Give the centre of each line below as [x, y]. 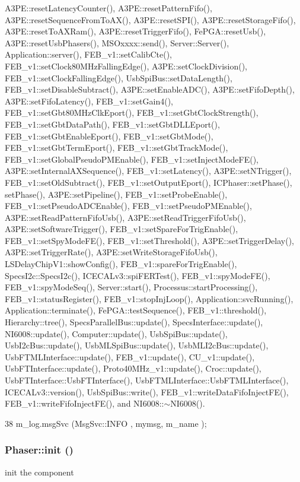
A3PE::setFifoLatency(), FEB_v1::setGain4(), [89, 101]
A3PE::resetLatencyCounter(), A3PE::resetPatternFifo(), [108, 8]
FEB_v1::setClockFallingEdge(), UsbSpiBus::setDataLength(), [119, 77]
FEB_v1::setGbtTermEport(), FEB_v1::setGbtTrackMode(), [117, 148]
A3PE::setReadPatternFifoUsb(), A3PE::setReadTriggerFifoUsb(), [125, 217]
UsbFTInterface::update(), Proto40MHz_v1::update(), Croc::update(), [133, 368]
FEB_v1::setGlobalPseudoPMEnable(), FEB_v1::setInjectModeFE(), [132, 159]
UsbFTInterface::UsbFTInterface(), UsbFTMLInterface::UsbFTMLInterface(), [147, 380]
